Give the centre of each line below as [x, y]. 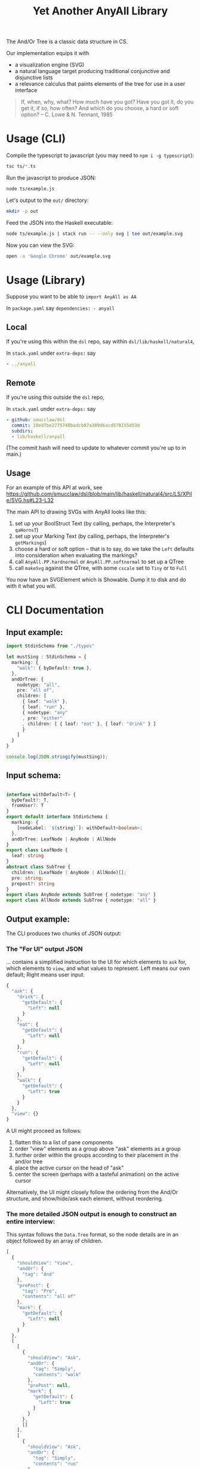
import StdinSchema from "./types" [50, 646]
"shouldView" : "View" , [45, 1263]
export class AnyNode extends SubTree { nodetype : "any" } [81, 895]
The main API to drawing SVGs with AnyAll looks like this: [76, 512]
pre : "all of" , [36, 690]
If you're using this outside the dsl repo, [56, 397]
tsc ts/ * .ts [21, 167]
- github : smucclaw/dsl [36, 420]
